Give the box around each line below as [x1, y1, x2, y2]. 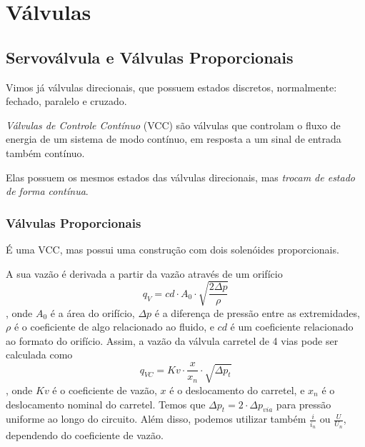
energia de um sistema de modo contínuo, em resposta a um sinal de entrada [6, 131, 341, 146]
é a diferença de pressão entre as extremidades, [154, 305, 360, 320]
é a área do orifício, [50, 305, 135, 320]
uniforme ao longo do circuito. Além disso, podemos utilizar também [6, 411, 306, 426]
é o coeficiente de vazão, [52, 382, 157, 397]
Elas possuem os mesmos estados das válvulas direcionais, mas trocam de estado [6, 169, 355, 184]
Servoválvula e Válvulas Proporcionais [6, 46, 294, 68]
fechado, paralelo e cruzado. [6, 94, 127, 109]
